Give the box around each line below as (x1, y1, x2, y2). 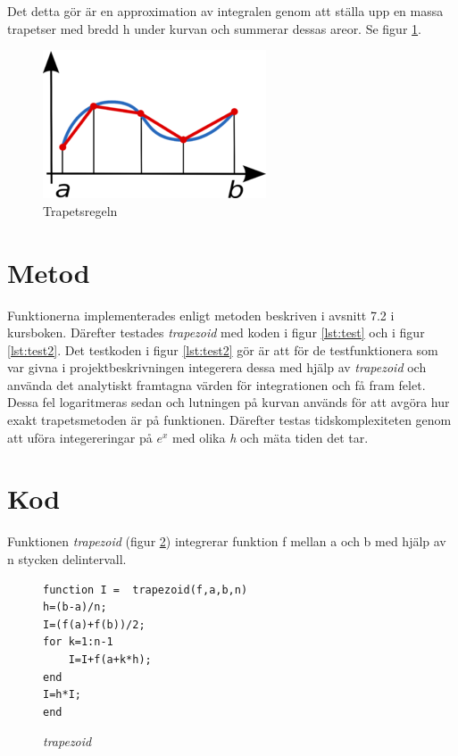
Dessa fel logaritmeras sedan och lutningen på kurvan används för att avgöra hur (7, 393, 450, 411)
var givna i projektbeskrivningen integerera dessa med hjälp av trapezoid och (7, 358, 427, 377)
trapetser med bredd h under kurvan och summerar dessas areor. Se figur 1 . (7, 19, 421, 37)
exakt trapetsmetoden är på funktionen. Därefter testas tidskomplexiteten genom (7, 411, 452, 429)
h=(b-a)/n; (43, 601, 107, 614)
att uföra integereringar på (7, 428, 153, 446)
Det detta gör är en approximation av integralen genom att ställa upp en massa (7, 2, 444, 20)
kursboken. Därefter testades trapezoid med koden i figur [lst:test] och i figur (7, 323, 425, 342)
